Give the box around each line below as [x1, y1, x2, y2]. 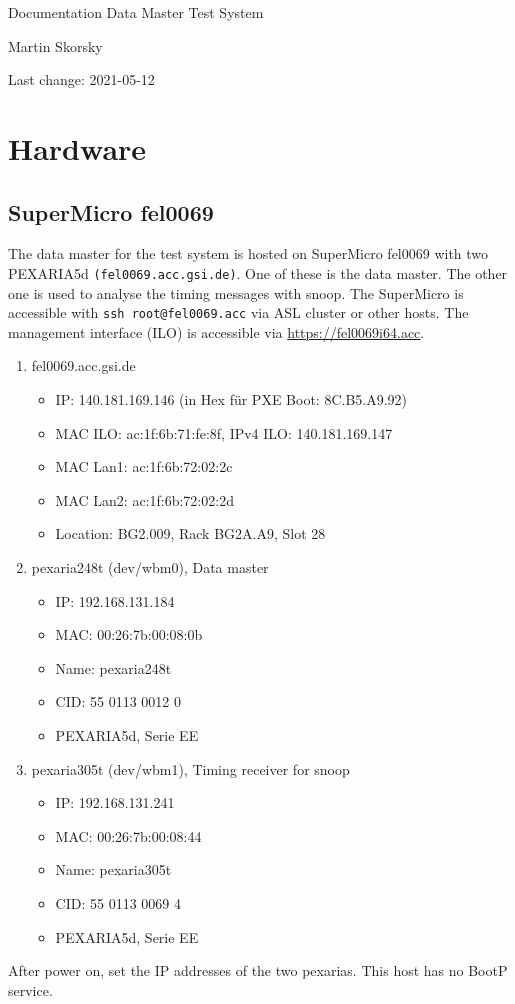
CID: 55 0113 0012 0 [55, 691, 181, 712]
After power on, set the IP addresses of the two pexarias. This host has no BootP [8, 960, 508, 981]
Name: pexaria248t [55, 657, 172, 678]
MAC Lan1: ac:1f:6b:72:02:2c [55, 456, 233, 477]
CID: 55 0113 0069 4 [55, 892, 181, 913]
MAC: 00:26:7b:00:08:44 [55, 825, 202, 846]
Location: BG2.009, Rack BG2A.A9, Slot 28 [55, 523, 326, 544]
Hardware [8, 127, 147, 168]
